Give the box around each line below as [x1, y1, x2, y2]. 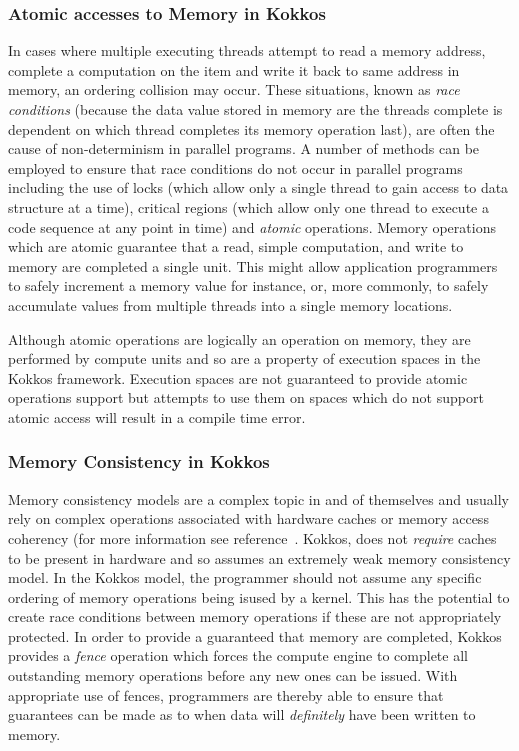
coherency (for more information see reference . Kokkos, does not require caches [8, 527, 497, 548]
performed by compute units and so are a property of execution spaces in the [8, 348, 481, 369]
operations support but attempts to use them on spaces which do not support [8, 387, 484, 408]
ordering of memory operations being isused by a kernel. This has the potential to [8, 586, 510, 607]
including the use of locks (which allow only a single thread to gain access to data [8, 177, 509, 198]
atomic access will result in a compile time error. [8, 406, 306, 427]
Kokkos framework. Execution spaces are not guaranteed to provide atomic [8, 367, 468, 388]
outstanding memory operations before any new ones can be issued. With [8, 665, 458, 686]
